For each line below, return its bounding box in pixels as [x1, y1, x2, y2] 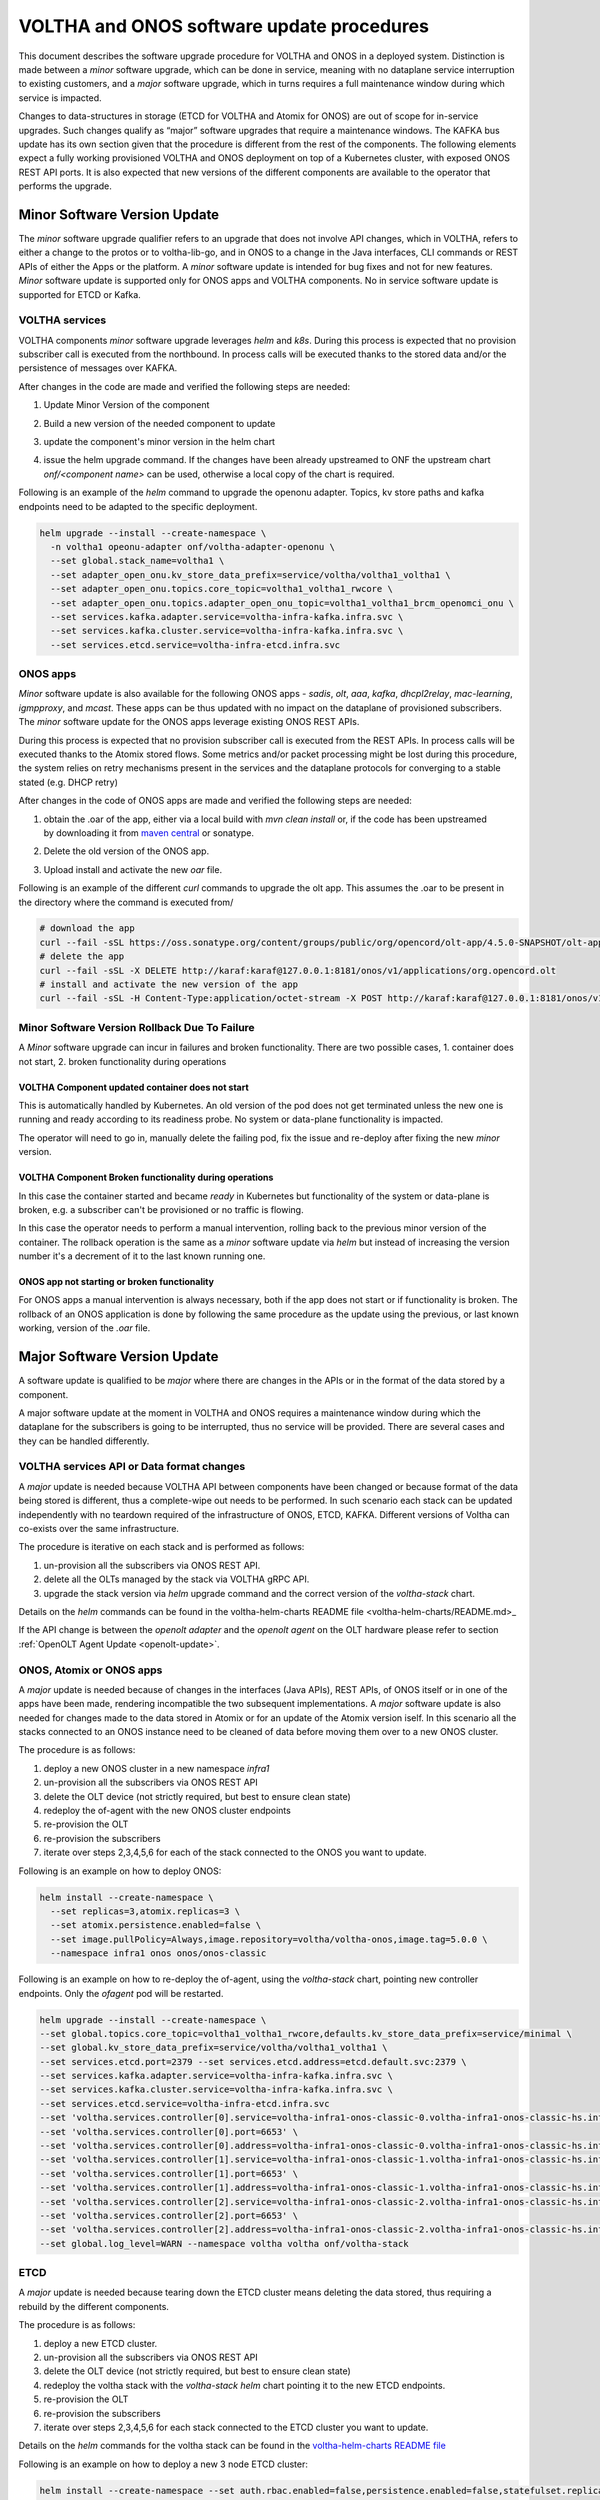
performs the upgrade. [18, 180, 112, 192]
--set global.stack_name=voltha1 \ [50, 555, 225, 567]
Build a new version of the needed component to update [43, 417, 276, 429]
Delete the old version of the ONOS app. [43, 845, 210, 857]
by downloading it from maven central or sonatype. [43, 826, 255, 839]
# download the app [39, 923, 135, 934]
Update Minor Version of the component [43, 399, 210, 411]
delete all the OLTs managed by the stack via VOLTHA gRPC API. [43, 1573, 310, 1585]
